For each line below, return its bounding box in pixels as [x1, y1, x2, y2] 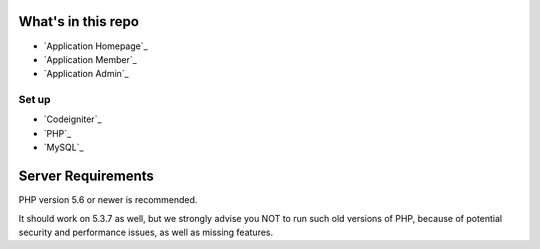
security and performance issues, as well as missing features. [18, 226, 274, 238]
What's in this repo [18, 13, 140, 30]
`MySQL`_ [43, 141, 84, 154]
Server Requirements [18, 168, 155, 185]
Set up [18, 93, 51, 107]
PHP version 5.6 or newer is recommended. [18, 194, 198, 206]
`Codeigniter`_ [43, 113, 102, 125]
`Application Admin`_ [43, 68, 129, 80]
